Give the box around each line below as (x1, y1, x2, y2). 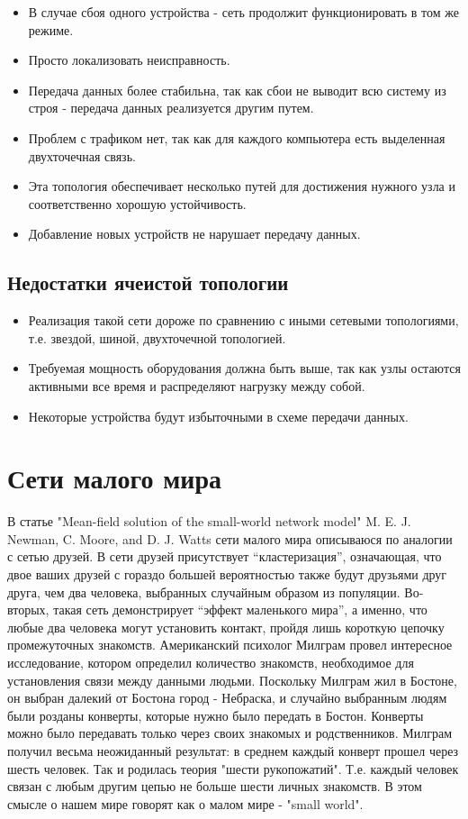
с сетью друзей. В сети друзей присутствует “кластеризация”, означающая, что (7, 547, 442, 566)
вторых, (7, 600, 49, 619)
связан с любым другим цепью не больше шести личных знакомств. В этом (7, 777, 422, 796)
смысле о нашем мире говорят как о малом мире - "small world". (7, 794, 364, 813)
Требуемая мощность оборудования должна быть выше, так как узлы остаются (28, 359, 461, 378)
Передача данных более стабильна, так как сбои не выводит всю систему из (28, 80, 446, 99)
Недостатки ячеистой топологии (7, 268, 289, 296)
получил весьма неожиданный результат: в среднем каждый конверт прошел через (7, 741, 459, 760)
